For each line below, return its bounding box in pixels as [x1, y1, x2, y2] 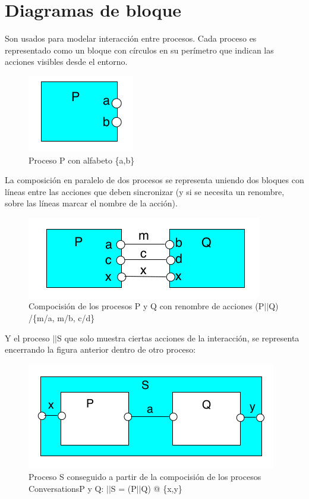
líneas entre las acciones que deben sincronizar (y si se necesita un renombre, [5, 185, 285, 197]
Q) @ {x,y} [141, 482, 182, 495]
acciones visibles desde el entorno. [5, 55, 128, 68]
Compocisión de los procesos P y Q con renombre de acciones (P [29, 300, 264, 312]
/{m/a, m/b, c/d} [29, 312, 95, 324]
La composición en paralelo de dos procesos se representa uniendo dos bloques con [5, 174, 304, 186]
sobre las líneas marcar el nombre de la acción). [5, 197, 178, 209]
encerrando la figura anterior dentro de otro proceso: [5, 343, 196, 356]
